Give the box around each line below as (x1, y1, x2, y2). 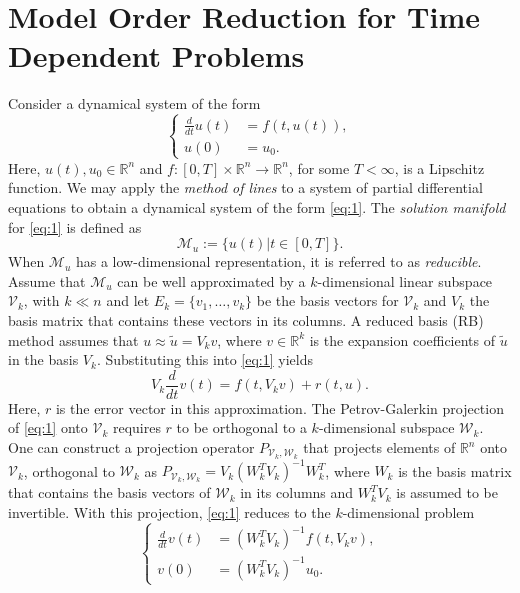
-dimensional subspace (318, 417, 455, 438)
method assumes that (8, 329, 139, 350)
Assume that (8, 270, 86, 291)
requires (112, 417, 161, 438)
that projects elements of (303, 437, 456, 457)
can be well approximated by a (117, 270, 306, 291)
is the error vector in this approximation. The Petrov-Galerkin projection (55, 397, 504, 418)
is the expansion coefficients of (309, 329, 496, 350)
